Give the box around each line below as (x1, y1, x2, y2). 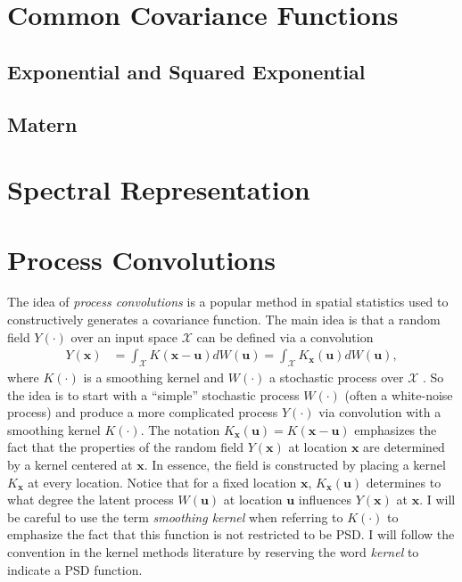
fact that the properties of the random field (7, 438, 244, 456)
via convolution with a (318, 403, 441, 422)
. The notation (140, 420, 220, 439)
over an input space (70, 327, 178, 346)
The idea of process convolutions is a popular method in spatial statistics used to (7, 292, 449, 311)
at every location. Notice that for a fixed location (28, 472, 297, 491)
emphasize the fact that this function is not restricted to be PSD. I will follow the (7, 525, 455, 544)
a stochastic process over (269, 368, 404, 387)
